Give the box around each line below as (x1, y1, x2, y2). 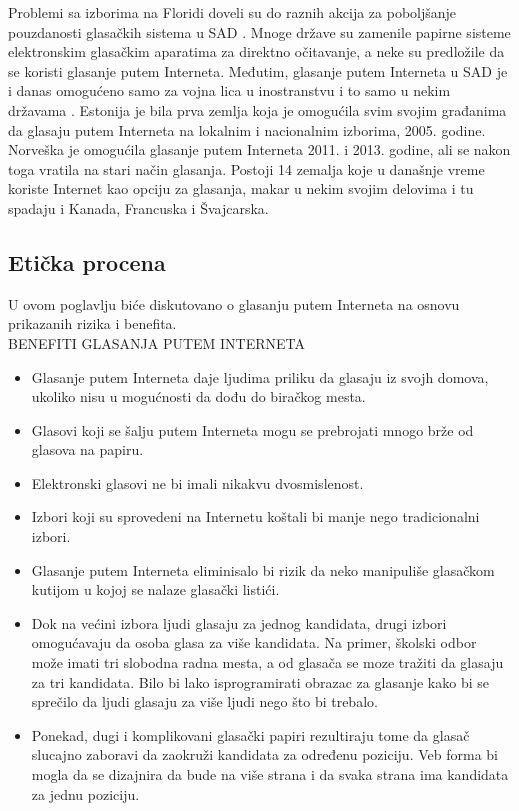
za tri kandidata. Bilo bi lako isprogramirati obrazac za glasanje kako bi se (31, 671, 489, 692)
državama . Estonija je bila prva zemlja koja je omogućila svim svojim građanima (8, 99, 507, 120)
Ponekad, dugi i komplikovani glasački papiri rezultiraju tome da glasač (31, 724, 470, 745)
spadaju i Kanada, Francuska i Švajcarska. (8, 197, 269, 218)
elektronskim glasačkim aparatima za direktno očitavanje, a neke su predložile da (8, 41, 505, 62)
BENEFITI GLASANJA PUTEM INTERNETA (8, 332, 306, 353)
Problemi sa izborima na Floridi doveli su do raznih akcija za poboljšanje (8, 2, 457, 22)
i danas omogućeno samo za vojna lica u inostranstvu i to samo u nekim (8, 80, 451, 101)
